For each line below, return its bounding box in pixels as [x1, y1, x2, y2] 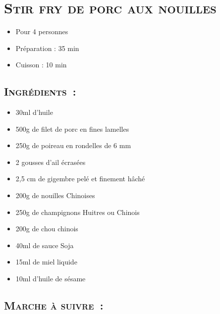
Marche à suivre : [4, 298, 104, 313]
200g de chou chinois [15, 223, 78, 234]
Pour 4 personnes [15, 26, 68, 37]
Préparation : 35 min [15, 43, 79, 53]
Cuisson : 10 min [15, 59, 67, 70]
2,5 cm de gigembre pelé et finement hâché [15, 173, 145, 184]
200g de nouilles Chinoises [15, 190, 95, 201]
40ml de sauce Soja [15, 240, 74, 250]
